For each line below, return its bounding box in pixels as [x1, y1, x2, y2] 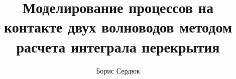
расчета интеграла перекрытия [16, 36, 220, 56]
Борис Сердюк [96, 65, 140, 75]
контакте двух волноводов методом [4, 16, 232, 37]
